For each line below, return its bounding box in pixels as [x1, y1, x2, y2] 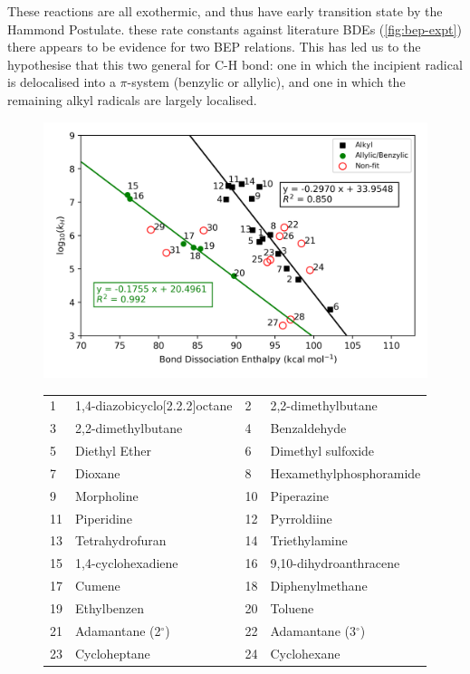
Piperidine [75, 508, 132, 527]
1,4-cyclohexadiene [75, 554, 178, 573]
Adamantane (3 [270, 621, 356, 640]
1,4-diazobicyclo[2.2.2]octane [75, 396, 233, 415]
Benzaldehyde [270, 419, 347, 438]
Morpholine [75, 486, 139, 505]
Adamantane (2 [75, 621, 161, 640]
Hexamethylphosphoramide [270, 463, 421, 482]
